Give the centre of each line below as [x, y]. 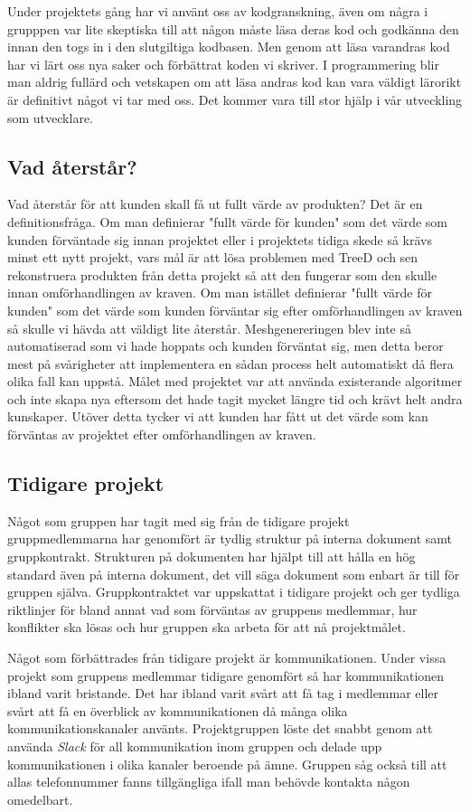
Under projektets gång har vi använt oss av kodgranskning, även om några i [218, 11]
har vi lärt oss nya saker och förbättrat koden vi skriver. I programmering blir [223, 64]
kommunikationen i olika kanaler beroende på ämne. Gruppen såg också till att [227, 764]
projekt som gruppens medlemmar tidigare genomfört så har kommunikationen [226, 675]
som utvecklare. [50, 117]
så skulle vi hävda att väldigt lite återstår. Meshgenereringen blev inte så [209, 328]
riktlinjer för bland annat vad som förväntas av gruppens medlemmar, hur [212, 609]
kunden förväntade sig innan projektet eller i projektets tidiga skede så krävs [220, 239]
